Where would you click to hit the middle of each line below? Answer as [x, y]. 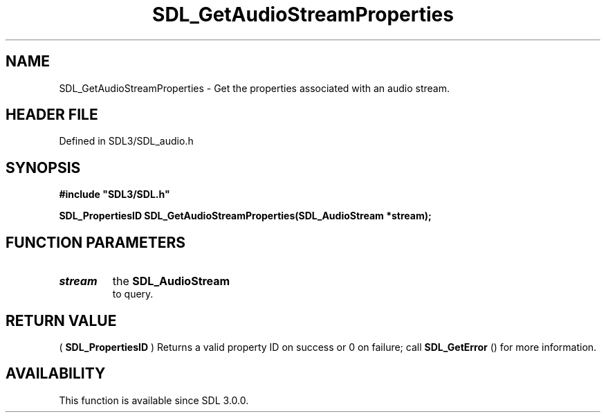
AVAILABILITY [56, 374]
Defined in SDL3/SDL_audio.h [126, 141]
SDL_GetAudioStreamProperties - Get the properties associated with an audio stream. [254, 88]
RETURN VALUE [61, 320]
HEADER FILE [52, 115]
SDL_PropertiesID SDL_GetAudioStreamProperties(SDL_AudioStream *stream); [245, 216]
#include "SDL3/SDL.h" [114, 194]
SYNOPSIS [43, 167]
